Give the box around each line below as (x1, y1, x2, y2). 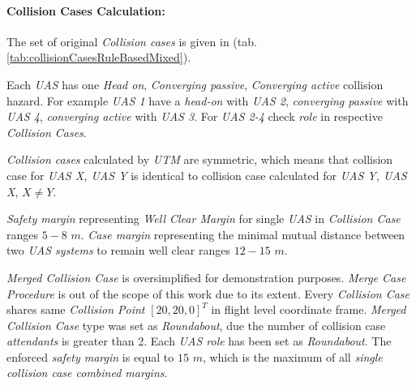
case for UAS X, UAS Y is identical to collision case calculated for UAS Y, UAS (6, 166, 407, 183)
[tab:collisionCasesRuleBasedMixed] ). (6, 49, 191, 66)
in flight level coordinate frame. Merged (211, 301, 406, 318)
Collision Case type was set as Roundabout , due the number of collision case (6, 316, 386, 333)
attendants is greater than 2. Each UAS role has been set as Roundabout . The (6, 332, 392, 350)
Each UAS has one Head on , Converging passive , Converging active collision (6, 75, 384, 92)
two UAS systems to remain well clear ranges (6, 242, 230, 259)
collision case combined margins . (6, 364, 168, 381)
